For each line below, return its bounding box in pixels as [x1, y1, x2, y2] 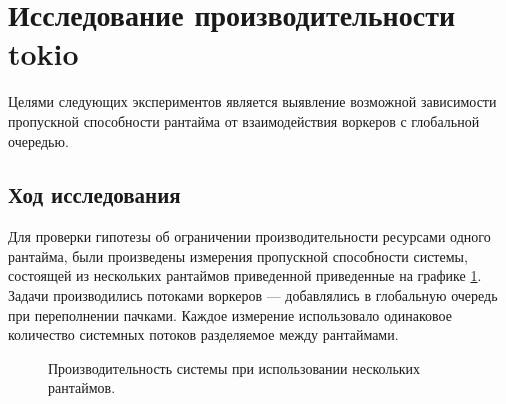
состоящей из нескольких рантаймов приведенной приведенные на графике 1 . [8, 265, 482, 286]
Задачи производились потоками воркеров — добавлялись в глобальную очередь [8, 285, 498, 306]
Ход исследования [8, 179, 181, 210]
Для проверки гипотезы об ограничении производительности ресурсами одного [8, 226, 491, 247]
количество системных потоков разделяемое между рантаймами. [8, 324, 399, 345]
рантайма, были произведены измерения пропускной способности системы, [8, 245, 468, 266]
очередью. [8, 130, 69, 151]
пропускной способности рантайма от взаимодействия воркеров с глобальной [8, 110, 480, 131]
